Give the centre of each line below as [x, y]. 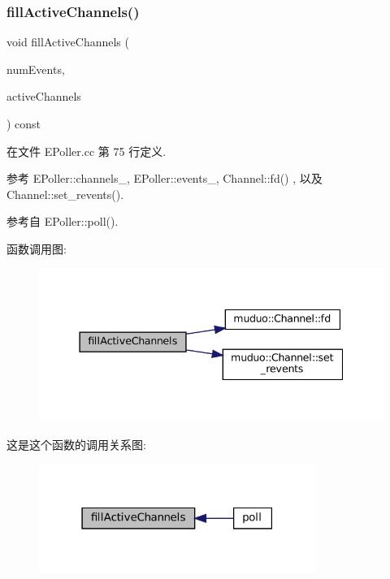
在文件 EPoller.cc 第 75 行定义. [87, 151]
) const [24, 123]
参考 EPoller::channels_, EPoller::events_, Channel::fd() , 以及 [165, 178]
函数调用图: [37, 248]
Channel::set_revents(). [65, 194]
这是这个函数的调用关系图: [76, 444]
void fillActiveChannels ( [68, 42]
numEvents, [36, 69]
